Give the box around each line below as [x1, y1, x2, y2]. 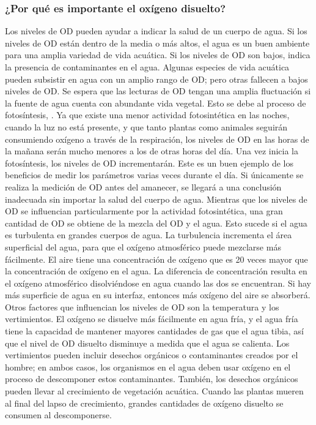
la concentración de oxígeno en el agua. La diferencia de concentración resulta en [5, 265, 307, 277]
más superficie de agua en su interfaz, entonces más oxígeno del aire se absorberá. [5, 288, 310, 301]
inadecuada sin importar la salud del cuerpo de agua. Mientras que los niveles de [5, 192, 307, 205]
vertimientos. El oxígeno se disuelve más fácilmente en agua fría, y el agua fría [5, 312, 298, 325]
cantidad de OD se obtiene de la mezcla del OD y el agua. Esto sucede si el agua [5, 216, 307, 229]
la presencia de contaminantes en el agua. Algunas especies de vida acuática [5, 61, 290, 73]
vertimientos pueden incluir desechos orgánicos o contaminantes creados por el [5, 348, 298, 361]
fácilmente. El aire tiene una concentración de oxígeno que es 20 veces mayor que [5, 252, 308, 265]
